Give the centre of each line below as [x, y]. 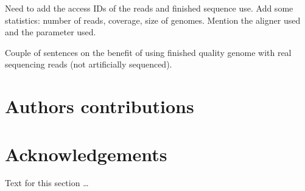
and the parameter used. [51, 32]
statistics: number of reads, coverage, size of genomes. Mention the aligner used [153, 20]
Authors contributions [100, 106]
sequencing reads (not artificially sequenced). [89, 64]
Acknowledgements [86, 154]
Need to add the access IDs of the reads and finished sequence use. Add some [149, 8]
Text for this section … [47, 183]
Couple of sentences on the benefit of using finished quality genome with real [148, 52]
